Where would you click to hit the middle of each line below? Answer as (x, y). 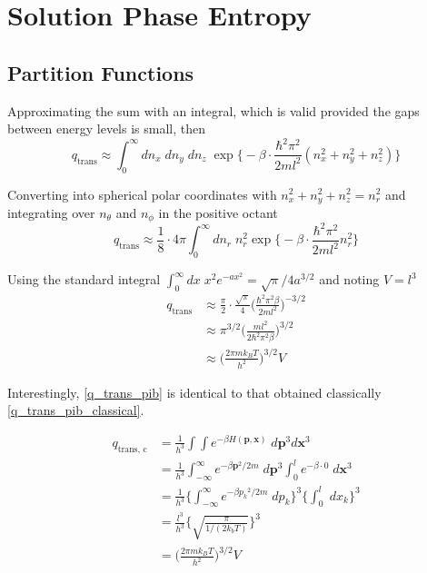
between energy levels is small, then (107, 128)
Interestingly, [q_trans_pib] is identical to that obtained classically (194, 392)
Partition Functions (101, 72)
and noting (349, 279)
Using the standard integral (84, 279)
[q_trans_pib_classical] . (76, 410)
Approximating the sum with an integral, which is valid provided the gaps (213, 110)
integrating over (51, 212)
